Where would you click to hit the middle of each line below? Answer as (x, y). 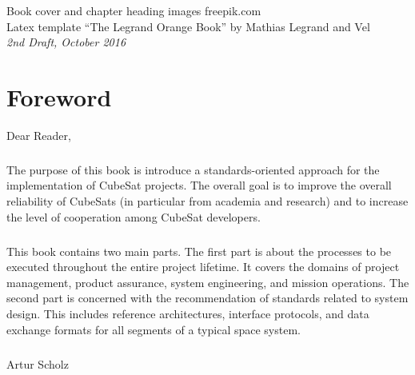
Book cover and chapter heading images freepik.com (134, 10)
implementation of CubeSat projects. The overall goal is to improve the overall (199, 185)
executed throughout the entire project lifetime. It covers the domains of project (203, 267)
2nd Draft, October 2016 (66, 42)
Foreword (59, 96)
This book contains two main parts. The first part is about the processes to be (199, 251)
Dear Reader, (39, 135)
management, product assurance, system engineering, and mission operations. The (208, 282)
